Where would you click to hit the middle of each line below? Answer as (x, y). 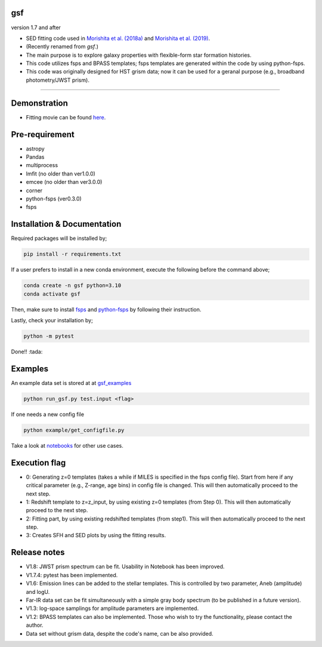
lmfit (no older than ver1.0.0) (61, 174)
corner (34, 190)
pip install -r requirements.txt (72, 254)
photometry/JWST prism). (58, 80)
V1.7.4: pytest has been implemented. (72, 575)
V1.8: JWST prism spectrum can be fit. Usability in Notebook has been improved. (125, 566)
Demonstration (40, 103)
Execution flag (38, 463)
